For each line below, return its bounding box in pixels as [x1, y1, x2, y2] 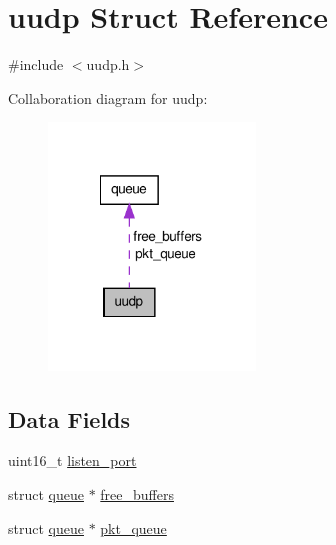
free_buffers [100, 484, 174, 505]
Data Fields [8, 403, 131, 434]
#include [8, 54, 64, 75]
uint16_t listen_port [8, 450, 137, 471]
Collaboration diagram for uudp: [8, 87, 208, 108]
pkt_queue [100, 517, 167, 538]
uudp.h [86, 54, 130, 75]
